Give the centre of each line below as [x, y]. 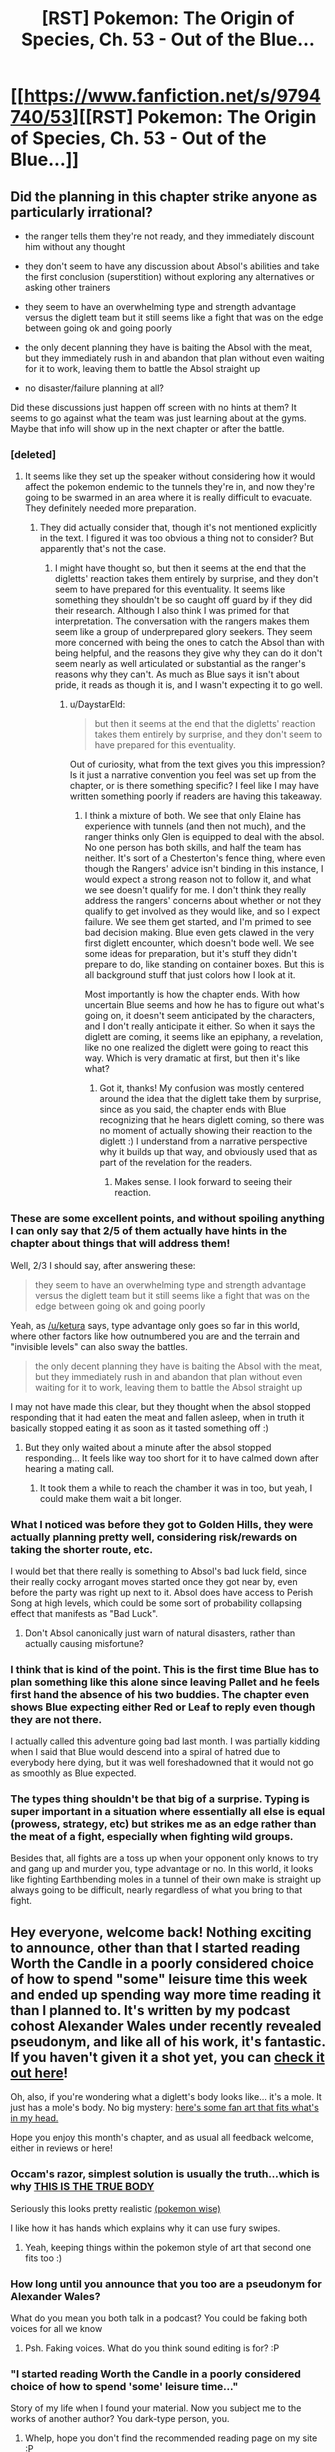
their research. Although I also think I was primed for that [172, 611]
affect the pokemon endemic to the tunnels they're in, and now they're [169, 487]
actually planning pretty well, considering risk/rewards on [154, 1537]
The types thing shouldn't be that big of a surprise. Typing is [160, 1799]
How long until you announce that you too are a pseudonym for [166, 2284]
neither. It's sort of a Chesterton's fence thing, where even [205, 858]
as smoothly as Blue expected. [73, 1773]
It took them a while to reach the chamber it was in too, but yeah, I [176, 1488]
